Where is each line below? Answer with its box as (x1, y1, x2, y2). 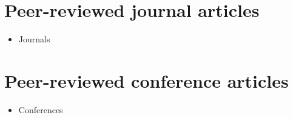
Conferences (18, 103, 63, 116)
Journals (18, 33, 50, 45)
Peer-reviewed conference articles (4, 68, 289, 93)
